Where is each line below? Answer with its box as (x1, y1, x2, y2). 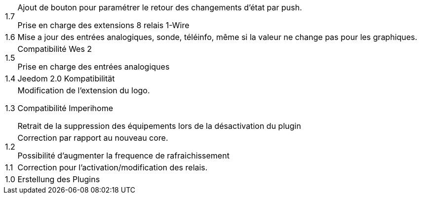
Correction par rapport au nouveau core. (17, 133, 168, 143)
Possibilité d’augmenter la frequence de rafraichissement (17, 151, 230, 160)
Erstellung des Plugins (17, 174, 100, 184)
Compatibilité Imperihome (17, 103, 114, 113)
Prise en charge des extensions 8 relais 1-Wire (17, 20, 190, 30)
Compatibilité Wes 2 (17, 44, 92, 54)
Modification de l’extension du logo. (17, 85, 150, 95)
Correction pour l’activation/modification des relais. (17, 162, 208, 172)
